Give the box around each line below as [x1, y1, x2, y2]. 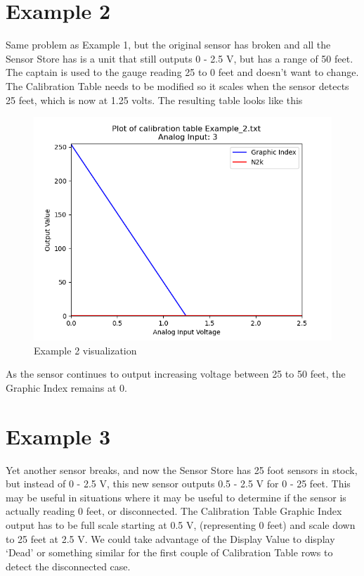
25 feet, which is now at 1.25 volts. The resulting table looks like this [6, 92, 303, 107]
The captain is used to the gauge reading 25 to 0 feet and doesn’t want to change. [6, 65, 359, 79]
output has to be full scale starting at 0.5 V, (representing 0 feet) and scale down [6, 517, 356, 532]
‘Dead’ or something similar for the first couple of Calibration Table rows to [6, 545, 333, 560]
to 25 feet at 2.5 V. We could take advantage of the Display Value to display [6, 531, 335, 546]
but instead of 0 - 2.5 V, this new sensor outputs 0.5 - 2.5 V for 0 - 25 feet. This [6, 476, 351, 491]
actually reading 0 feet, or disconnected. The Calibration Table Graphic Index [6, 504, 342, 518]
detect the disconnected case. [6, 558, 131, 573]
